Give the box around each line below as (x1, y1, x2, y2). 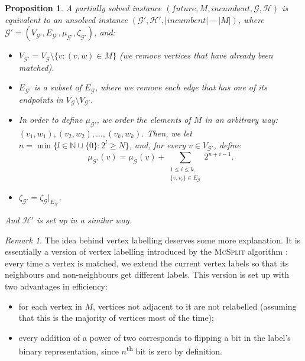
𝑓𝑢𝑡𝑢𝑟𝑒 (171, 5, 196, 13)
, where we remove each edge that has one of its (95, 81, 267, 93)
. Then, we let (141, 126, 192, 139)
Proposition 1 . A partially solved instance (5, 2, 162, 14)
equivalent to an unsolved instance (5, 13, 128, 25)
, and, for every (129, 138, 186, 151)
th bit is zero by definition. (126, 343, 222, 357)
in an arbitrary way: (205, 113, 278, 126)
